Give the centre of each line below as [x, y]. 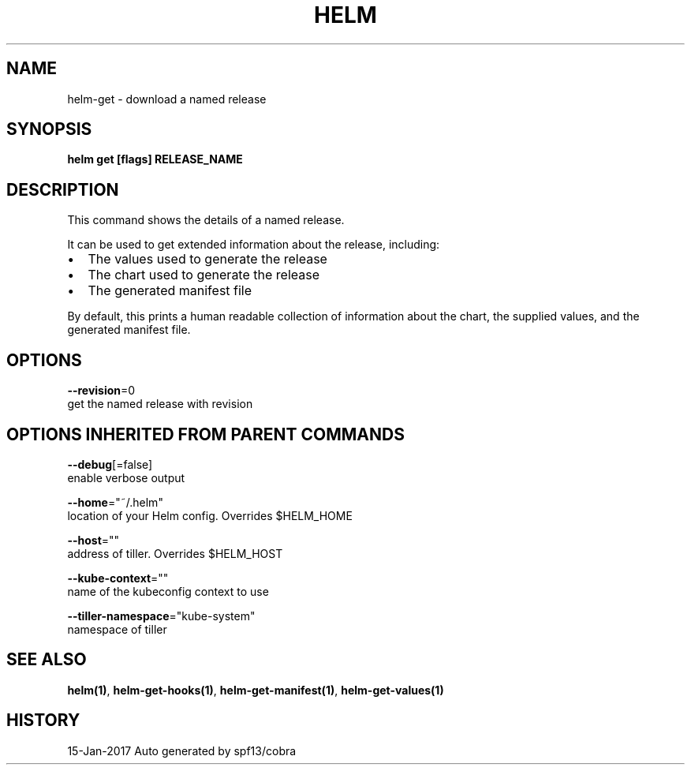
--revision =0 [101, 391]
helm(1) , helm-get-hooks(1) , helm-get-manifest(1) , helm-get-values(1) [256, 690]
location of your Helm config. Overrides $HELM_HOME [210, 515]
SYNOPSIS [49, 129]
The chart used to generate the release [204, 275]
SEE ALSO [47, 660]
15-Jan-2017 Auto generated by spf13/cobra [182, 750]
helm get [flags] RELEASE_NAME [155, 159]
